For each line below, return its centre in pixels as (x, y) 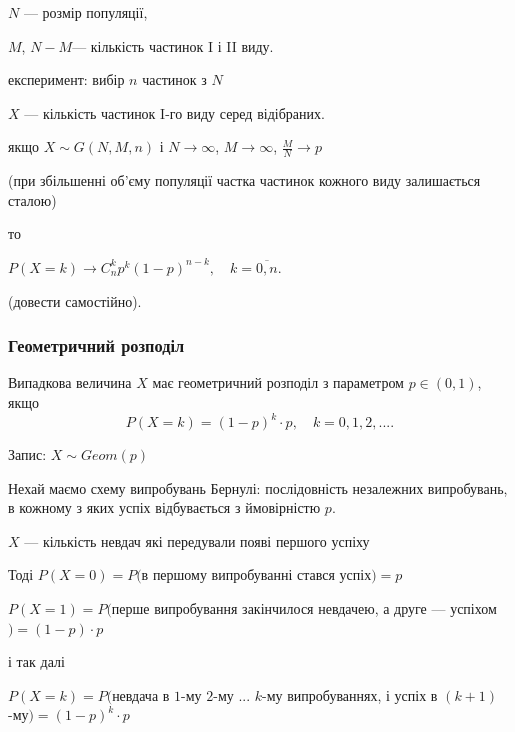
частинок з (174, 79)
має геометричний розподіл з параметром (278, 382)
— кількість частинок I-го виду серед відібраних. (174, 112)
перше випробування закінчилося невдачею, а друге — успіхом (304, 608)
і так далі (36, 661)
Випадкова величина (70, 382)
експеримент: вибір (66, 79)
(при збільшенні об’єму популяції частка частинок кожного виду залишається (244, 180)
